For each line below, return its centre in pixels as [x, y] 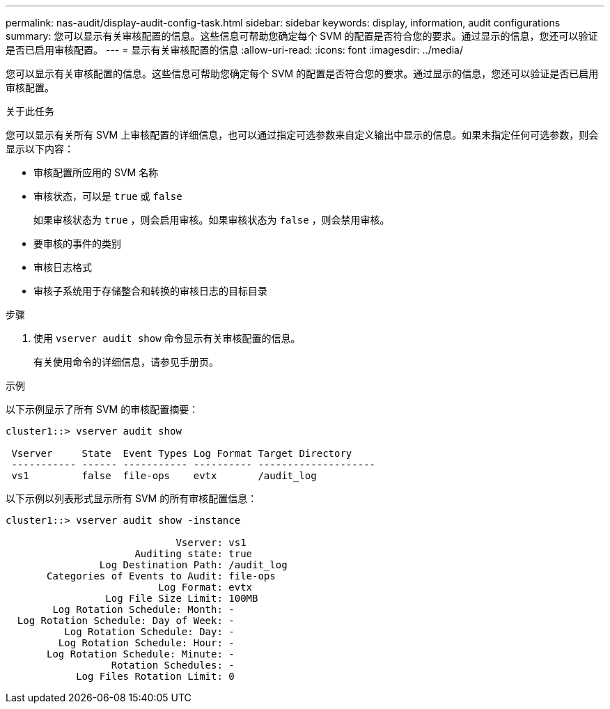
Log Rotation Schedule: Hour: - [146, 643]
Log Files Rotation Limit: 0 [155, 676]
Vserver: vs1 [211, 543]
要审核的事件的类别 [77, 243]
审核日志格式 [63, 267]
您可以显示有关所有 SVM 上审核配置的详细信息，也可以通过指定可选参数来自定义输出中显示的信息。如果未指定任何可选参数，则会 [302, 135]
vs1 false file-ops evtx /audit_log [164, 476]
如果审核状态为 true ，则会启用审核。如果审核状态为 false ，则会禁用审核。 [212, 220]
